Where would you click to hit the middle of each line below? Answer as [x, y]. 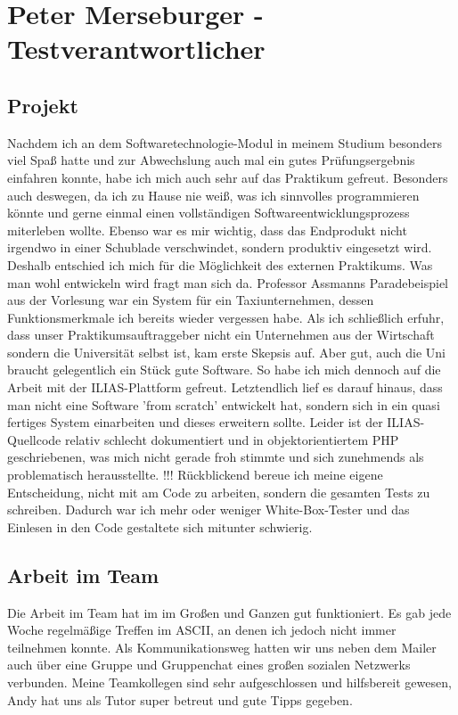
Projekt [43, 105]
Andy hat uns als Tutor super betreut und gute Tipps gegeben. [180, 699]
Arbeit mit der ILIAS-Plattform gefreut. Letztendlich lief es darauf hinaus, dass [225, 387]
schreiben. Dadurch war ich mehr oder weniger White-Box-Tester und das [209, 510]
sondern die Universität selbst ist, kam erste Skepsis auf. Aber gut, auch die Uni [226, 352]
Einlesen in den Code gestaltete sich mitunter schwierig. [160, 526]
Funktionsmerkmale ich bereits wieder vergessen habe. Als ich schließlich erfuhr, [226, 317]
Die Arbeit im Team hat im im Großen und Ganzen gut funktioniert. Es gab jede [229, 612]
